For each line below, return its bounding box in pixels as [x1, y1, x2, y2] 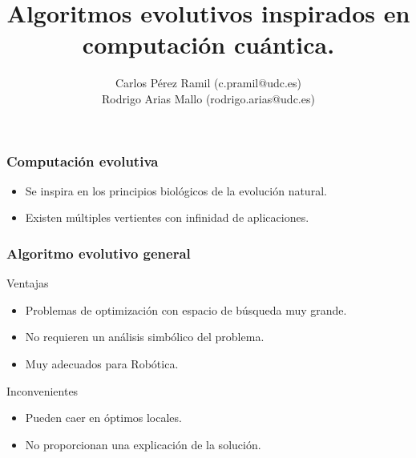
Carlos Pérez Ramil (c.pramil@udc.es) [115, 74, 302, 91]
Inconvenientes [6, 382, 79, 399]
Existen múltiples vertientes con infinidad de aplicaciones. [25, 209, 309, 226]
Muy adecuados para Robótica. [25, 355, 179, 372]
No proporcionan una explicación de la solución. [25, 436, 261, 452]
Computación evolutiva [6, 151, 159, 171]
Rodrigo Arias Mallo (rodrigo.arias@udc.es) [102, 90, 315, 106]
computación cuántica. [82, 28, 335, 61]
